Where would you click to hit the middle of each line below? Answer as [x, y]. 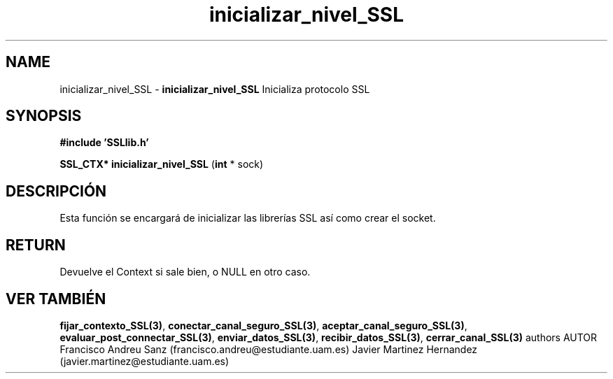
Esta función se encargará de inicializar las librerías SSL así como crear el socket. [248, 218]
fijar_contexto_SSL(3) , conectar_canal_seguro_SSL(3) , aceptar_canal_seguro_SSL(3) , [263, 325]
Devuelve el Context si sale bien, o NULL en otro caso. [185, 272]
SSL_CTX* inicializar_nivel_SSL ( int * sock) [162, 164]
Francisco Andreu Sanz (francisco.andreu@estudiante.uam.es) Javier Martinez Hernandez [269, 349]
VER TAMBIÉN [56, 299]
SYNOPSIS [44, 116]
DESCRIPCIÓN [56, 191]
